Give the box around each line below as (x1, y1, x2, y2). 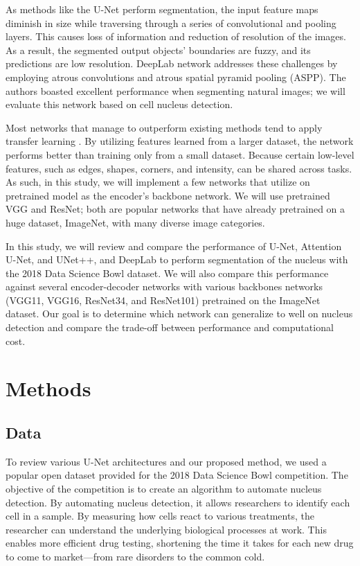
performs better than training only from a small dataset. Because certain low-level (6, 147, 354, 161)
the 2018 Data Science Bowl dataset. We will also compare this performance (6, 265, 329, 280)
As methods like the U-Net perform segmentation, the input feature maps (6, 2, 318, 16)
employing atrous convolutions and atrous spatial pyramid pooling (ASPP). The (6, 69, 346, 84)
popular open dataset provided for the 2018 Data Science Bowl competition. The (6, 468, 348, 482)
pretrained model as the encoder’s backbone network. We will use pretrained (6, 188, 330, 202)
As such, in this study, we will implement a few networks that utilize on (6, 175, 310, 189)
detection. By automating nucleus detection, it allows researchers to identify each (6, 495, 350, 509)
